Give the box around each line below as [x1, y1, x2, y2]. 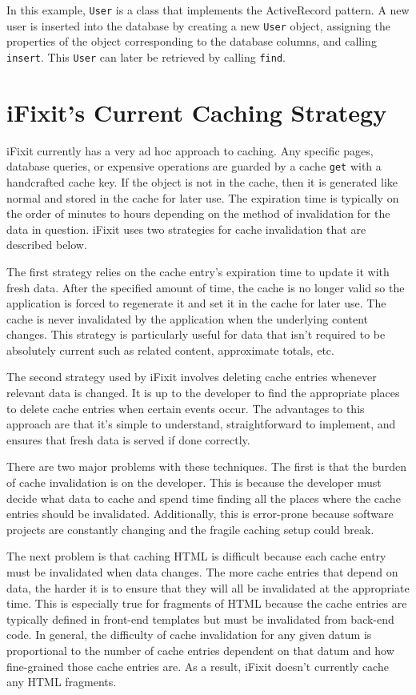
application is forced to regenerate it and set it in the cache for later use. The [6, 295, 386, 311]
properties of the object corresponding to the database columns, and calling [6, 33, 377, 50]
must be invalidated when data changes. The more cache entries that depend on [6, 564, 398, 580]
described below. [6, 236, 87, 253]
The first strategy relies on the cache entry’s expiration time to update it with [6, 263, 390, 279]
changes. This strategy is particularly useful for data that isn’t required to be [6, 326, 386, 343]
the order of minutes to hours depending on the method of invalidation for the [6, 205, 390, 222]
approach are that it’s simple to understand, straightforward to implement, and [6, 416, 396, 432]
